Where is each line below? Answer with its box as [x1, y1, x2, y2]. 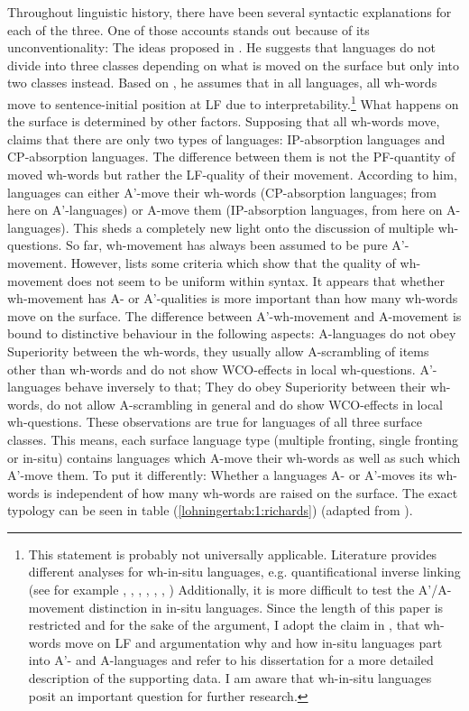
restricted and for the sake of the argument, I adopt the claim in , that [28, 615, 420, 634]
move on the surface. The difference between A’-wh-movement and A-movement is [7, 306, 462, 325]
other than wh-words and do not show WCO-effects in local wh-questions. [7, 359, 416, 378]
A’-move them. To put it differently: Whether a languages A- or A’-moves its [7, 466, 433, 485]
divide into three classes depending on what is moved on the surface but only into [7, 55, 459, 74]
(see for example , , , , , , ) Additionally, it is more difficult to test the [28, 580, 415, 599]
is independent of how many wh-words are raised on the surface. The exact [43, 483, 458, 502]
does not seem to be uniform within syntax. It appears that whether [67, 271, 445, 290]
